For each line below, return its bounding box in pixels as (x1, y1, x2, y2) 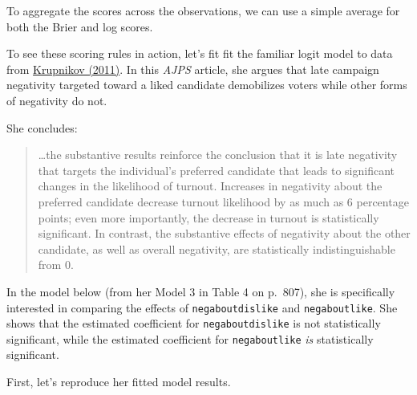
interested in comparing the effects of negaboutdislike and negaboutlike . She (6, 299, 398, 316)
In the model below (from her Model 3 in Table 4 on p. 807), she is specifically (6, 283, 395, 299)
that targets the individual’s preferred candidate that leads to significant (38, 161, 395, 178)
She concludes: (6, 119, 78, 136)
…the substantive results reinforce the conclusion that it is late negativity (38, 146, 398, 163)
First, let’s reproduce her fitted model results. (6, 373, 231, 390)
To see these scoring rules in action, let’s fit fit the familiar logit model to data (6, 45, 393, 62)
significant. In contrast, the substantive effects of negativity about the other (38, 225, 411, 242)
